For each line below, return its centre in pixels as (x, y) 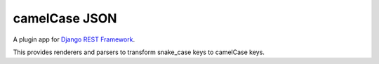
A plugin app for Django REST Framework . (74, 39)
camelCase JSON (65, 18)
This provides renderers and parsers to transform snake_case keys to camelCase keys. (139, 52)
